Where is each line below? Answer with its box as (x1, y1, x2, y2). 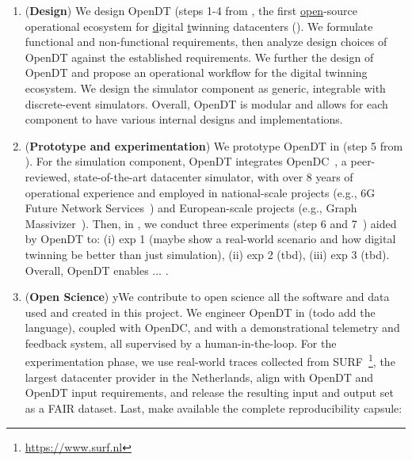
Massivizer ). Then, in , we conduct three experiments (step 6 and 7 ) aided (25, 215, 397, 231)
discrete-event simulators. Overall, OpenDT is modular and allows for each (25, 95, 388, 112)
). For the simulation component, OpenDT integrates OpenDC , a (25, 153, 347, 170)
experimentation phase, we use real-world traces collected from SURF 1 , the (25, 351, 395, 370)
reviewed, (25, 168, 71, 185)
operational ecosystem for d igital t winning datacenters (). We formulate (25, 17, 373, 34)
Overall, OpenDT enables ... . (25, 261, 169, 278)
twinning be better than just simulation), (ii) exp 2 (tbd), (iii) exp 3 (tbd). (25, 246, 390, 262)
